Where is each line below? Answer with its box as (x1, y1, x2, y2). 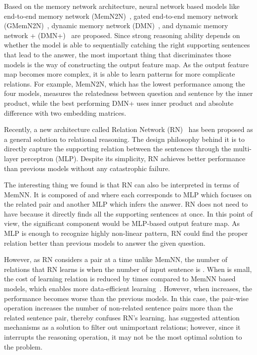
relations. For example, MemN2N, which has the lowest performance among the (4, 78, 245, 89)
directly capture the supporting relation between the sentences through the (4, 143, 231, 154)
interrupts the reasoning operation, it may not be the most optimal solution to (4, 332, 242, 342)
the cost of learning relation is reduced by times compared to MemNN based (4, 273, 236, 284)
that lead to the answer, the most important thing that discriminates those (4, 49, 231, 59)
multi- (233, 143, 252, 154)
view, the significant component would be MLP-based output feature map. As (4, 218, 240, 228)
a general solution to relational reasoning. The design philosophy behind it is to (4, 133, 245, 144)
